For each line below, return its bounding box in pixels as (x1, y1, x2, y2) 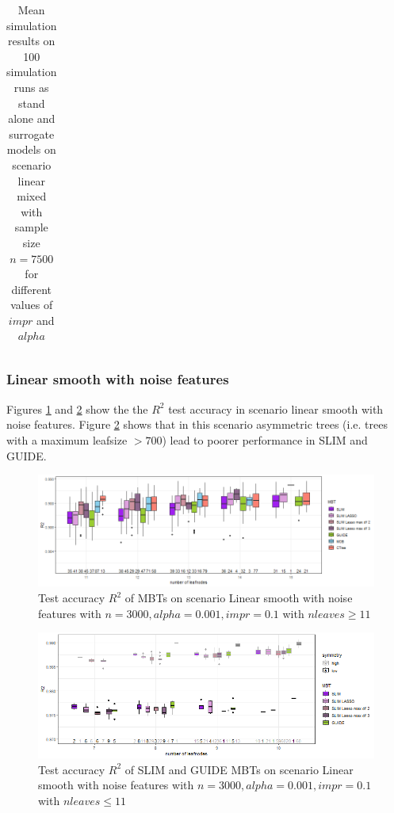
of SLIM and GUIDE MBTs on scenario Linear (124, 761, 354, 777)
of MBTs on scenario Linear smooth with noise (124, 590, 353, 606)
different (11, 281, 52, 297)
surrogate (9, 125, 55, 142)
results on (8, 32, 55, 49)
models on (6, 141, 56, 158)
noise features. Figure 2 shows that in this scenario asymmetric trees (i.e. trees (6, 416, 388, 433)
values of (10, 296, 53, 313)
